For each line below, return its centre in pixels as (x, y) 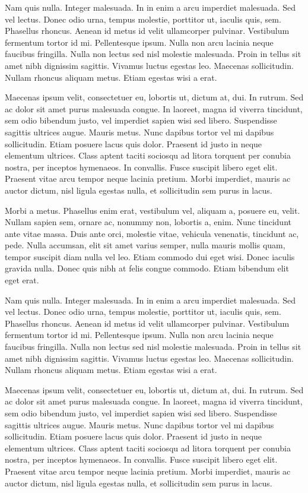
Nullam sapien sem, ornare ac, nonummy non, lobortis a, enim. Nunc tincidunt (148, 222)
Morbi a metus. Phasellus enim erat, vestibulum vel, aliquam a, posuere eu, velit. (153, 210)
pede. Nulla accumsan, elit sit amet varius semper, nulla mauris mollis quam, (145, 245)
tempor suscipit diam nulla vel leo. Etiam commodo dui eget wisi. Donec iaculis (150, 256)
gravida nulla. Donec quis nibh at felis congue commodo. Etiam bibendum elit (147, 268)
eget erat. (22, 280)
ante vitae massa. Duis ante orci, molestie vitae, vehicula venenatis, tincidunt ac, (152, 233)
